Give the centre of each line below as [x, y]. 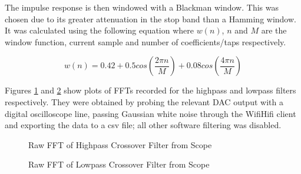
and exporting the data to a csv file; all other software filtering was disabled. [143, 125]
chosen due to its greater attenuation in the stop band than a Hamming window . [150, 19]
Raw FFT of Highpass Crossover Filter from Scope [120, 144]
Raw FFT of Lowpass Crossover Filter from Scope [119, 164]
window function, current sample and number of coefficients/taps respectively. [145, 41]
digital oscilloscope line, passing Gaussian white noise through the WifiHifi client [150, 113]
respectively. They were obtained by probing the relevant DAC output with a [144, 101]
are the [274, 30]
